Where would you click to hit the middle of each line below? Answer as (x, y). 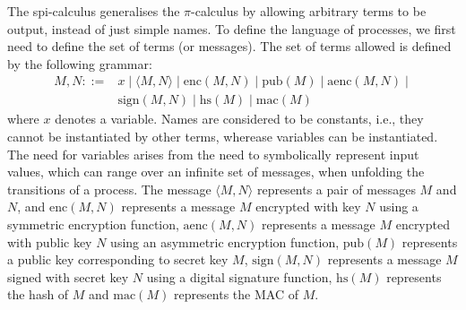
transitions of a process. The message (109, 189)
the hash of (38, 294)
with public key (50, 241)
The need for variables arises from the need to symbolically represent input (213, 154)
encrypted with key (308, 207)
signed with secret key (68, 276)
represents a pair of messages (336, 189)
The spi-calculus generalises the (94, 11)
